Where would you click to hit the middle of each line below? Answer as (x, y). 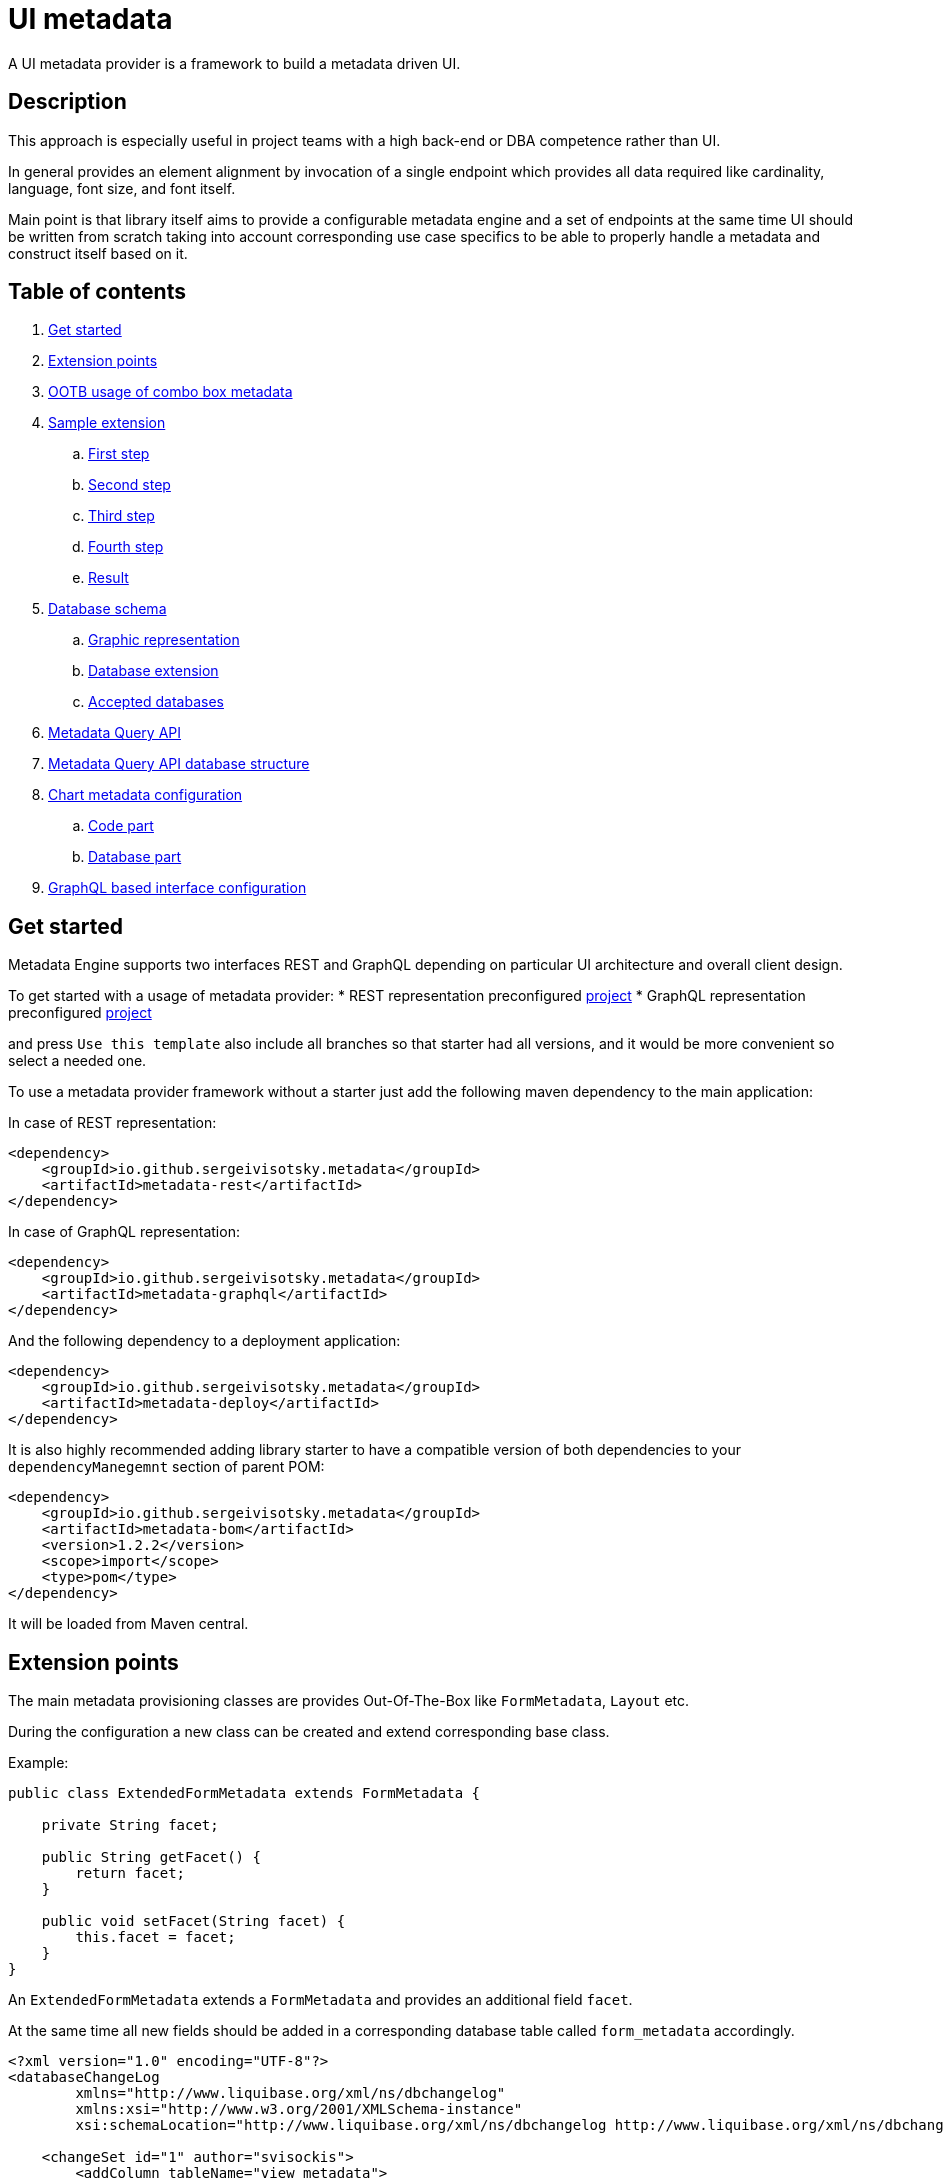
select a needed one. (77, 1061)
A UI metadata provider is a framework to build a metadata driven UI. (234, 63)
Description (67, 102)
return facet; (130, 1873)
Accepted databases (156, 702)
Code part (121, 826)
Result (108, 578)
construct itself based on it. (98, 253)
